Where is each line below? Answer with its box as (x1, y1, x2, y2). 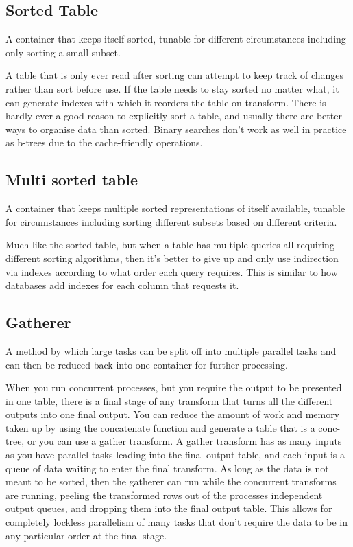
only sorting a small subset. (5, 45, 121, 59)
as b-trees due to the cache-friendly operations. (5, 135, 203, 150)
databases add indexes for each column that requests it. (5, 278, 239, 292)
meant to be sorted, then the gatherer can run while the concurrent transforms (5, 474, 337, 489)
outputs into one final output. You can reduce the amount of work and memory (5, 407, 340, 421)
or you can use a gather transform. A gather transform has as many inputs (27, 434, 342, 448)
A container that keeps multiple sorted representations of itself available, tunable (5, 201, 345, 216)
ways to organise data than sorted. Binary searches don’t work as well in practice (5, 121, 347, 136)
